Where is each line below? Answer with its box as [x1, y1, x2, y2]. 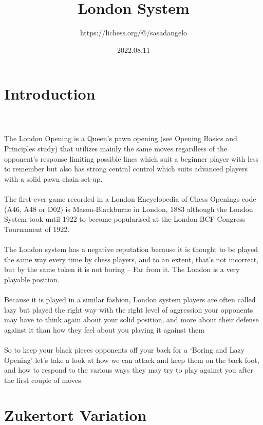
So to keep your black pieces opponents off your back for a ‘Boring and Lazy [4, 344, 245, 355]
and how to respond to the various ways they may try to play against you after [4, 364, 253, 375]
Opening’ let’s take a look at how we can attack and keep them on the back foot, [4, 354, 259, 365]
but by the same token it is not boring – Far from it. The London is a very [4, 264, 240, 275]
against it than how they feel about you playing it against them [4, 324, 204, 335]
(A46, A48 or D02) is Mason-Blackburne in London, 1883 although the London [4, 203, 253, 214]
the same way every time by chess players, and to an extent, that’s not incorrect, [4, 254, 259, 264]
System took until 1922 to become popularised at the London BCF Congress [4, 214, 246, 224]
